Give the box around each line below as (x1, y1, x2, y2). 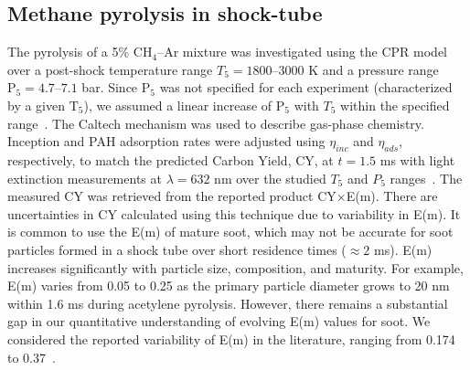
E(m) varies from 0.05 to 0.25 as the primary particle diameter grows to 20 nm (7, 276, 450, 295)
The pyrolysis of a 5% (7, 42, 130, 61)
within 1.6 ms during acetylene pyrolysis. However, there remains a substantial (7, 293, 448, 312)
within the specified (340, 95, 450, 114)
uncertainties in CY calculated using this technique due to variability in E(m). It (7, 204, 461, 223)
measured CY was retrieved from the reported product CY (7, 186, 336, 206)
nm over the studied (214, 168, 326, 187)
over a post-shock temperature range (7, 59, 213, 79)
